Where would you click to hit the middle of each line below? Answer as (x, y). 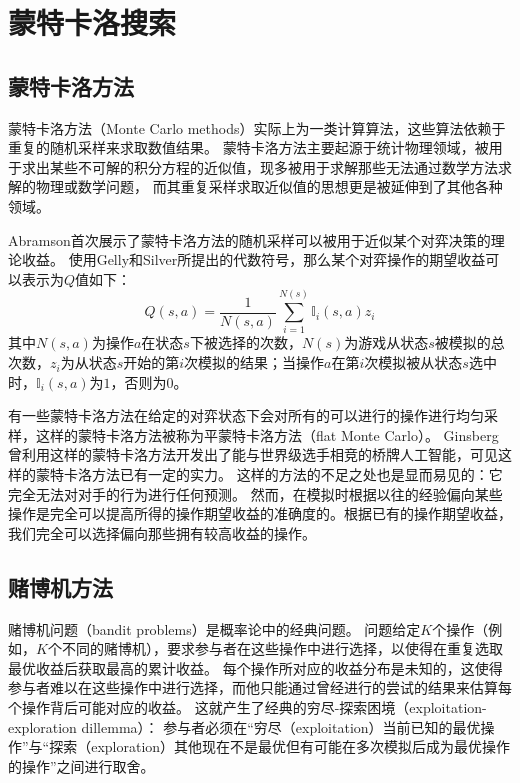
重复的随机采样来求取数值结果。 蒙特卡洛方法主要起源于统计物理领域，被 (248, 147)
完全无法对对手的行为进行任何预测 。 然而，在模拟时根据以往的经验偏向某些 (255, 493)
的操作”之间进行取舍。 (81, 765)
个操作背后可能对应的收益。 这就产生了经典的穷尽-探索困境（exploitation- (247, 706)
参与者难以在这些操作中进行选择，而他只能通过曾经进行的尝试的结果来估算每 (260, 687)
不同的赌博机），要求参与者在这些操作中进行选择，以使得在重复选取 (282, 648)
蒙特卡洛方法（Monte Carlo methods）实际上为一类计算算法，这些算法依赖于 (257, 127)
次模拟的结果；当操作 (254, 362)
